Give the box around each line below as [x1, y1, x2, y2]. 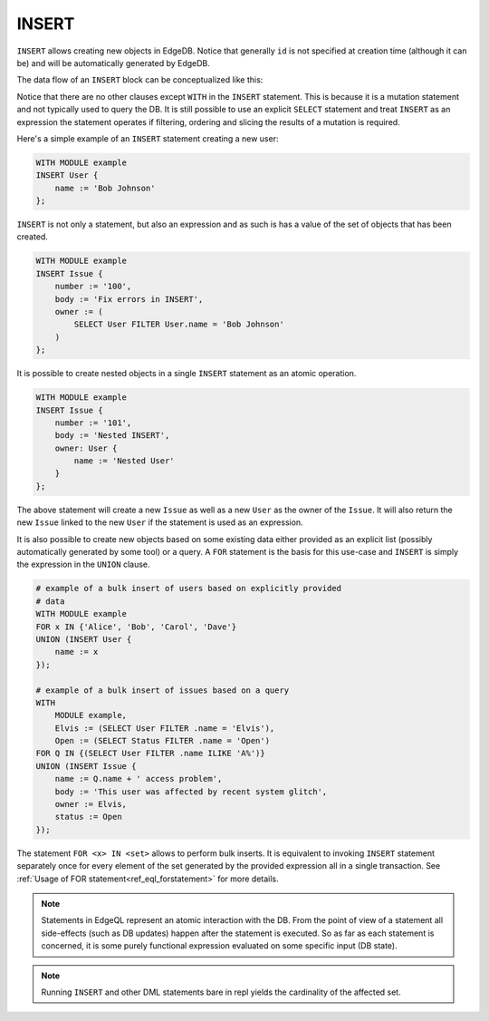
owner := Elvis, [54, 799, 127, 810]
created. [16, 231, 49, 242]
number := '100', [54, 281, 132, 292]
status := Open [54, 812, 122, 822]
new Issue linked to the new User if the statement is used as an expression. [16, 517, 303, 528]
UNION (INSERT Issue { [35, 761, 137, 771]
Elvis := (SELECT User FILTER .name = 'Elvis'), [54, 723, 275, 734]
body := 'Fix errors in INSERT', [54, 294, 204, 304]
